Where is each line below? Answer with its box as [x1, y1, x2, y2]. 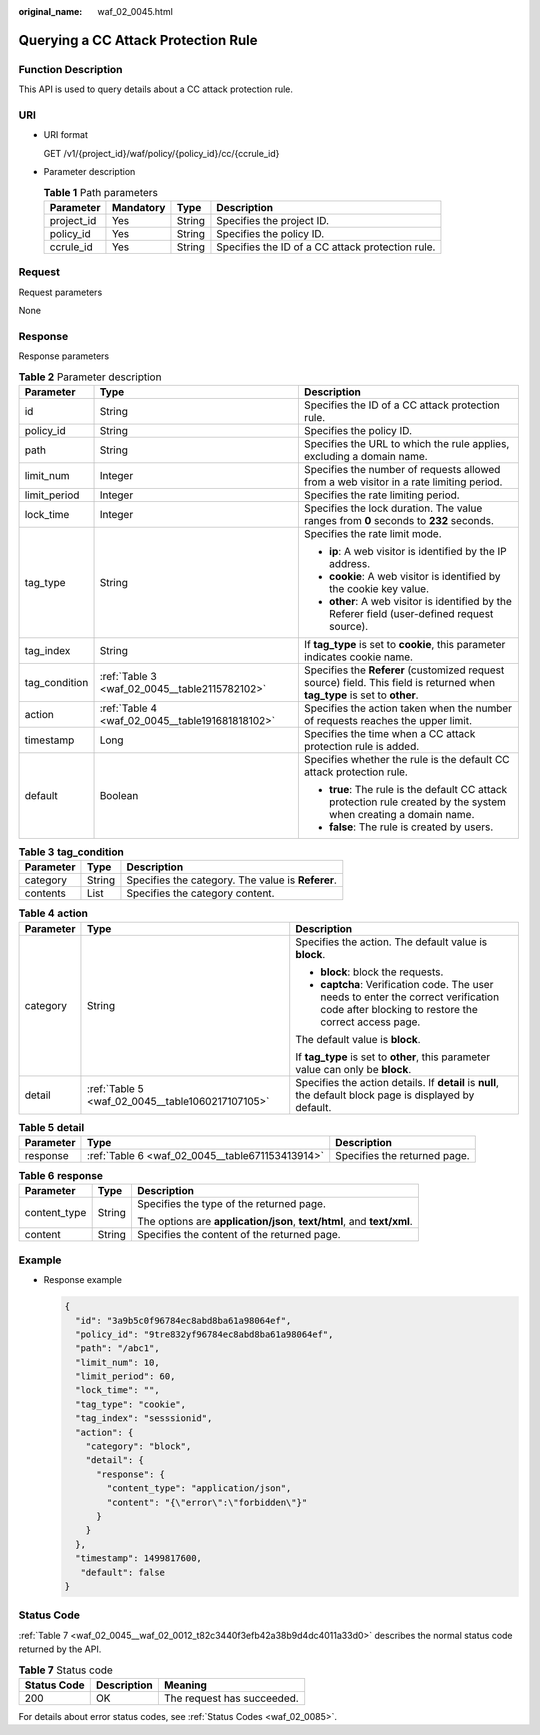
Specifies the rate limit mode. [303, 526, 442, 540]
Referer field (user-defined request [328, 606, 494, 620]
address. [328, 556, 371, 570]
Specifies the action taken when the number [303, 701, 513, 715]
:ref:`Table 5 [86, 1081, 144, 1095]
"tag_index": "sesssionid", [75, 1413, 213, 1424]
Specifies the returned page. [335, 1149, 470, 1163]
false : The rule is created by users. [328, 820, 494, 834]
